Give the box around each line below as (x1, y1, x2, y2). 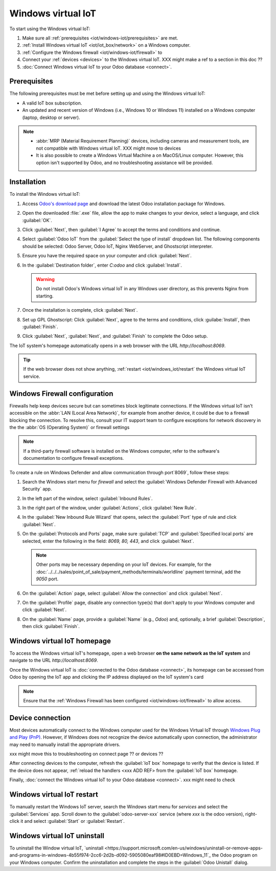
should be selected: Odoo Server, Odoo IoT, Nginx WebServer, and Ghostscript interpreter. (22, 243, 213, 249)
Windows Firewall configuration (9, 389, 113, 398)
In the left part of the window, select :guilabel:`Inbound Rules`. (22, 495, 153, 501)
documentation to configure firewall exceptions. (23, 455, 124, 461)
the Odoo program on (212, 852, 258, 858)
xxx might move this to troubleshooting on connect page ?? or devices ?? (9, 751, 164, 757)
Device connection (9, 713, 71, 722)
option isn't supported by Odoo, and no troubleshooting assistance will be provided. (36, 159, 213, 166)
